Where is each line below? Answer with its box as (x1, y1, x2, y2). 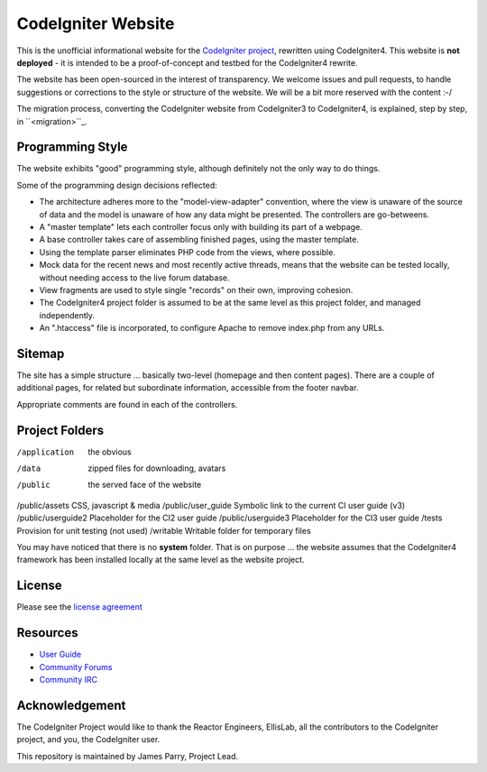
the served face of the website (87, 479, 202, 491)
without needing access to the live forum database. (39, 271, 230, 283)
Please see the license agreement (16, 602, 143, 612)
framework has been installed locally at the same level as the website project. (16, 555, 306, 565)
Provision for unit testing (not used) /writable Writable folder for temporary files (16, 525, 311, 536)
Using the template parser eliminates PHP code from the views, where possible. (39, 246, 335, 257)
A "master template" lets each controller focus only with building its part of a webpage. (39, 221, 363, 232)
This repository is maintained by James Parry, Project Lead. (16, 750, 239, 761)
